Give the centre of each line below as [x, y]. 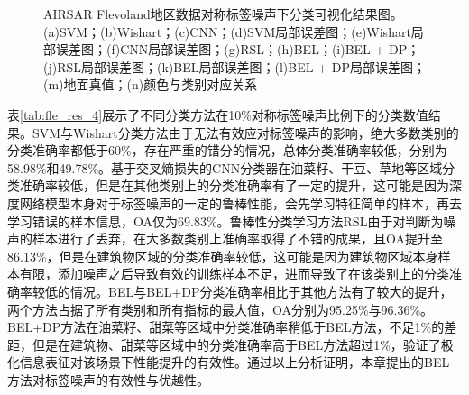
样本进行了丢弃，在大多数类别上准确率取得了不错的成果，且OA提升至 [237, 239]
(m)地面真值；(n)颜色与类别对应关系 [151, 84]
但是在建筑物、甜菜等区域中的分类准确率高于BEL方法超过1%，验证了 [236, 344]
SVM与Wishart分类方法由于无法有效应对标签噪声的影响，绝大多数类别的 [245, 132]
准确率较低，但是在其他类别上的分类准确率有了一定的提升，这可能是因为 [234, 185]
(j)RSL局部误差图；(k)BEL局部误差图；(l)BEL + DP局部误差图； [234, 66]
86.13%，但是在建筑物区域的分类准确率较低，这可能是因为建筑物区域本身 [223, 256]
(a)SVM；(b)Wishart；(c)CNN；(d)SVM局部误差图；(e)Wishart [227, 31]
